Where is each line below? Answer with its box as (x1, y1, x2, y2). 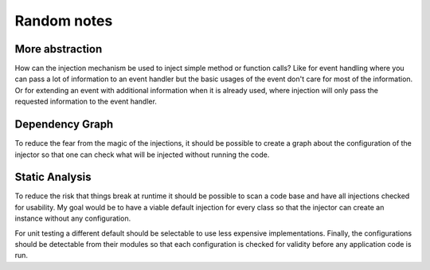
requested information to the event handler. (14, 96, 157, 107)
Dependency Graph (14, 118, 114, 131)
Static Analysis (14, 170, 92, 184)
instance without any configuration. (14, 213, 131, 223)
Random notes (14, 12, 113, 29)
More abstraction (14, 42, 103, 56)
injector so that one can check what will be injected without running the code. (14, 150, 270, 159)
